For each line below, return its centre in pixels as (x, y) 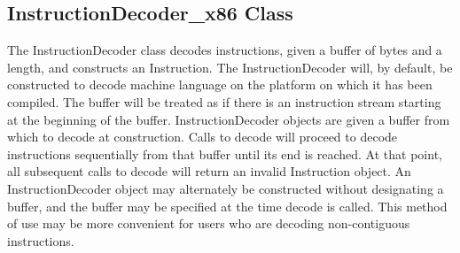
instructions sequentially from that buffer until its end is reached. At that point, (225, 153)
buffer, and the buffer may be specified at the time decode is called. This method (227, 206)
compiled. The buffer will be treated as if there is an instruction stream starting (224, 101)
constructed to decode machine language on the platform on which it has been (220, 84)
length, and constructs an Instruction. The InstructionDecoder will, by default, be (230, 67)
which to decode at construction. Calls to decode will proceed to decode (203, 137)
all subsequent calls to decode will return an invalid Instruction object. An (209, 171)
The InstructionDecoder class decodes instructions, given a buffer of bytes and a (225, 50)
